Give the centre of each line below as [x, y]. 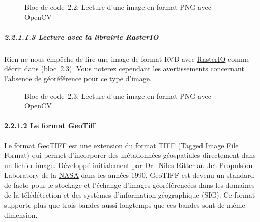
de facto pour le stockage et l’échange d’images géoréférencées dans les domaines [129, 185]
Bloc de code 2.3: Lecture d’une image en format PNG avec [118, 95]
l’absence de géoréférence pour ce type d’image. [78, 78]
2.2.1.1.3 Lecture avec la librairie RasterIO [81, 36]
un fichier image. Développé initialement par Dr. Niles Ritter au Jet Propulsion [128, 165]
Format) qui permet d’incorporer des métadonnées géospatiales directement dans [130, 155]
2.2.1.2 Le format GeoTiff [50, 126]
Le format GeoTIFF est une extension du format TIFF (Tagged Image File [121, 145]
